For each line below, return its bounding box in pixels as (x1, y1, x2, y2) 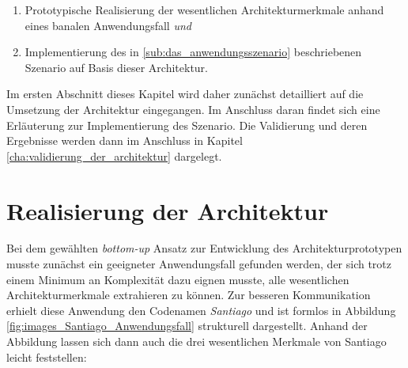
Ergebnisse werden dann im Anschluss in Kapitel (6, 132, 243, 149)
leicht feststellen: (6, 348, 87, 365)
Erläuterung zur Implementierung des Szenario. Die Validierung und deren (6, 116, 368, 133)
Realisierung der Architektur (6, 194, 329, 226)
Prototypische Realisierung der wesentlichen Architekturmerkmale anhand (25, 2, 384, 17)
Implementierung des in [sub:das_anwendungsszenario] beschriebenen (25, 44, 362, 60)
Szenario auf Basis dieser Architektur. (25, 59, 208, 75)
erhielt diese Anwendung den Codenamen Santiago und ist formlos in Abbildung (6, 302, 396, 318)
